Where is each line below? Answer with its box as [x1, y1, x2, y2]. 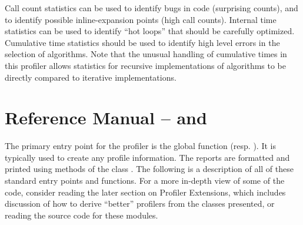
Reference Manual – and [5, 105, 207, 130]
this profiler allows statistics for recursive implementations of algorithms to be [5, 59, 287, 71]
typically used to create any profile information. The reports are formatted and [5, 151, 290, 163]
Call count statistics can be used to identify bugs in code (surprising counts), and [5, 2, 298, 14]
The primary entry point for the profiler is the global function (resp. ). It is [5, 140, 276, 152]
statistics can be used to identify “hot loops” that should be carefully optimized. [5, 25, 295, 37]
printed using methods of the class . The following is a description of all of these [5, 163, 294, 175]
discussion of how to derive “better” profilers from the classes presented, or [5, 197, 275, 210]
